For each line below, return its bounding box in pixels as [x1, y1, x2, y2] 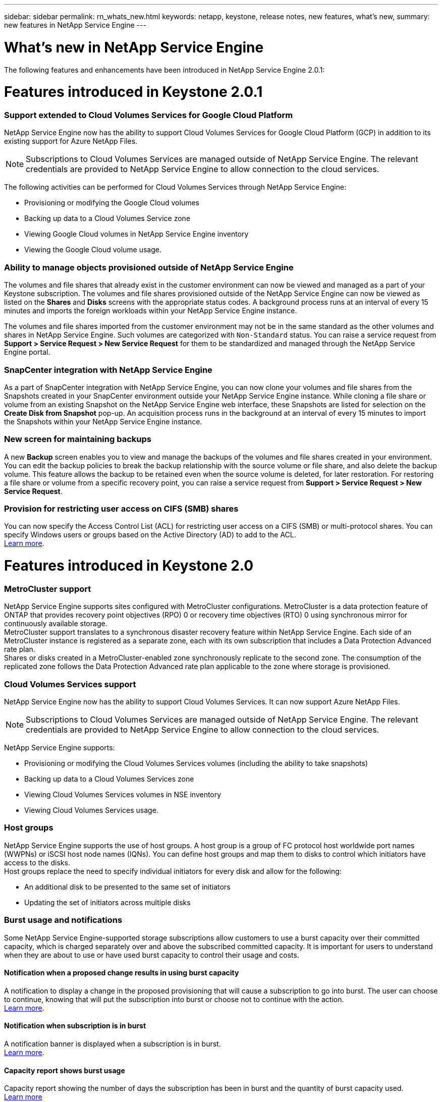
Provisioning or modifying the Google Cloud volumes [24, 198, 199, 207]
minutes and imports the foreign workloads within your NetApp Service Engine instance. [4, 306, 297, 315]
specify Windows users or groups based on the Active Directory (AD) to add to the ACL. [4, 530, 296, 539]
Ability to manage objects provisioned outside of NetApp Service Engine [4, 262, 294, 272]
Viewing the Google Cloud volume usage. [24, 245, 162, 254]
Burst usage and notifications [4, 915, 123, 925]
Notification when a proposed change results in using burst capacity [4, 968, 239, 977]
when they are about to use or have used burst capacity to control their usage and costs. [4, 950, 299, 959]
